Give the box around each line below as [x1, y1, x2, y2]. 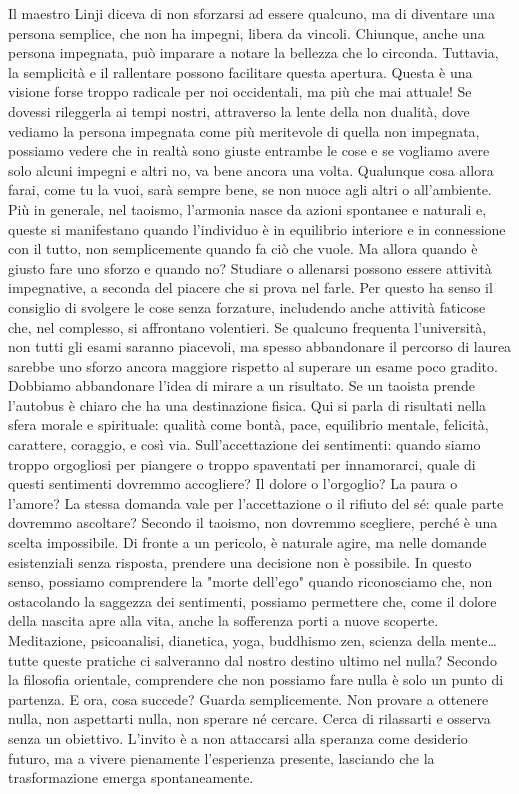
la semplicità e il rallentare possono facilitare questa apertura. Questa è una [8, 61, 473, 82]
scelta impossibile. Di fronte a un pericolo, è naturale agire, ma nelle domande [8, 532, 487, 553]
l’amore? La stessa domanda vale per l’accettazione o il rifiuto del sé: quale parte [8, 492, 504, 513]
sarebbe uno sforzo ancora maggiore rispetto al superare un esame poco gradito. [8, 355, 498, 376]
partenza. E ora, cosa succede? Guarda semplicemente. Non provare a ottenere [8, 688, 489, 709]
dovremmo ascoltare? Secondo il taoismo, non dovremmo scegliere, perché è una [8, 512, 498, 533]
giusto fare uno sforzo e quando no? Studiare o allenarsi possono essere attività [8, 257, 492, 278]
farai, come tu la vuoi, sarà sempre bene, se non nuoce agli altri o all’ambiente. [8, 179, 492, 200]
